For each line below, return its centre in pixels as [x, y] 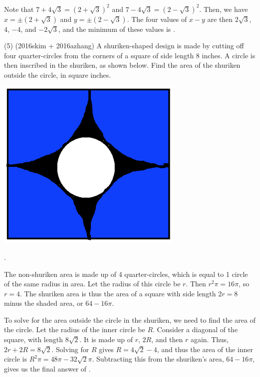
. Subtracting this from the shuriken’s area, [158, 359]
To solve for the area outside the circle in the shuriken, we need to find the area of [130, 319]
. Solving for [70, 349]
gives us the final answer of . [47, 368]
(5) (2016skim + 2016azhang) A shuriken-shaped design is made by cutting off [124, 46]
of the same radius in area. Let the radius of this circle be [92, 284]
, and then [167, 339]
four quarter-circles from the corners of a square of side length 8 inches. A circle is [130, 55]
